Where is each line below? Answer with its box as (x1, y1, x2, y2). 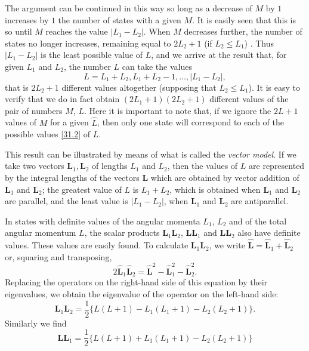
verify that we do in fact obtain (5, 93, 120, 105)
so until (5, 25, 32, 38)
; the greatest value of (42, 183, 122, 195)
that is (5, 81, 29, 93)
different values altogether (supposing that (61, 81, 217, 93)
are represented (249, 159, 305, 172)
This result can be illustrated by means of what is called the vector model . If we (5, 147, 296, 160)
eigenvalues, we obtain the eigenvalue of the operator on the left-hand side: (5, 288, 279, 300)
